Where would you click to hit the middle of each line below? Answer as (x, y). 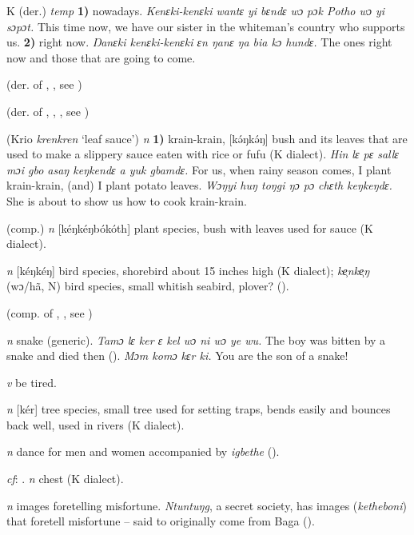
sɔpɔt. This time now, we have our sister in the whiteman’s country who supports (206, 26)
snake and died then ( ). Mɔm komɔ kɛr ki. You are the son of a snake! (177, 355)
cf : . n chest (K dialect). (65, 479)
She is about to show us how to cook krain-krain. (127, 200)
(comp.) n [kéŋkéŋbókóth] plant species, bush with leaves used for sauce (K (190, 228)
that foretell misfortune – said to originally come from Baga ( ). (161, 521)
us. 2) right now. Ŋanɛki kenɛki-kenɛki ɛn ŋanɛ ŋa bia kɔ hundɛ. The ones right (199, 42)
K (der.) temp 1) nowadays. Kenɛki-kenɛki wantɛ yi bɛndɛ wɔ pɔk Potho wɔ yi (196, 10)
